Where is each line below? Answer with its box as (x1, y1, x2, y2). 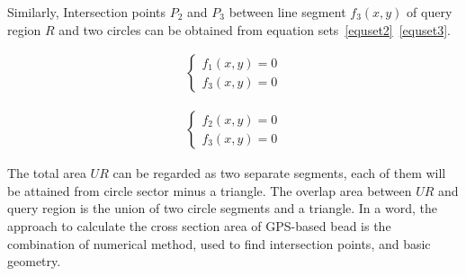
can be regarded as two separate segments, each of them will (112, 164, 446, 183)
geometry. (7, 252, 61, 271)
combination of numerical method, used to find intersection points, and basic (7, 234, 431, 253)
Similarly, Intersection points (7, 3, 166, 21)
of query (407, 3, 453, 21)
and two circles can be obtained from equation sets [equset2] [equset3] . (58, 20, 451, 39)
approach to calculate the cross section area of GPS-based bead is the (7, 217, 391, 236)
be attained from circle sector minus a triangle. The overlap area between (7, 181, 412, 200)
